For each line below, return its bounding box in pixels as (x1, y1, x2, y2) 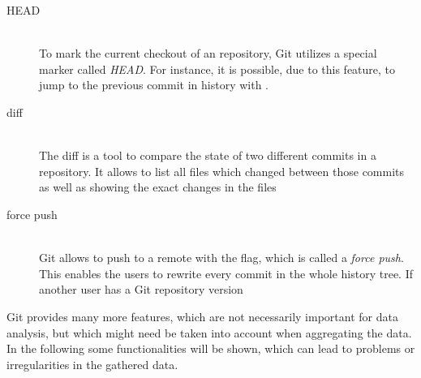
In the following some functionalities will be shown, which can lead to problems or (6, 340, 415, 357)
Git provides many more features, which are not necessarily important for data (6, 307, 398, 324)
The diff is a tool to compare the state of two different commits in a (39, 147, 376, 164)
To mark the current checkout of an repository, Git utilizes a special (39, 45, 377, 62)
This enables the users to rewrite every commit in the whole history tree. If (39, 264, 414, 281)
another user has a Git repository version (39, 281, 243, 298)
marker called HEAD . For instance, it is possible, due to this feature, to (39, 60, 396, 77)
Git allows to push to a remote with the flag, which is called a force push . (39, 249, 404, 266)
